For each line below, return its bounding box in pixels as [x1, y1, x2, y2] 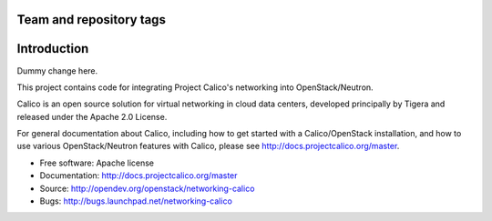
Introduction [16, 41, 89, 56]
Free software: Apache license [39, 157, 155, 168]
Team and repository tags [16, 12, 166, 27]
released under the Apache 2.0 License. [16, 111, 168, 122]
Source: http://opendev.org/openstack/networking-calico [39, 183, 255, 194]
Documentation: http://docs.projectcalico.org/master [39, 170, 238, 181]
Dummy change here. [16, 65, 98, 76]
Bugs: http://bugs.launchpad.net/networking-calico [39, 196, 232, 206]
